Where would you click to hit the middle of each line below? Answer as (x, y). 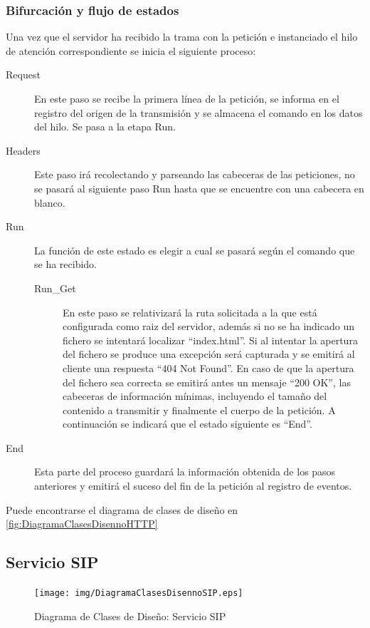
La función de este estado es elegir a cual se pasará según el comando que (195, 250)
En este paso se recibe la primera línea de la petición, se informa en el (187, 98)
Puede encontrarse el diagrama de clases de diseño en (122, 509)
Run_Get (55, 288)
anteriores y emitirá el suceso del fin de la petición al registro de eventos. (193, 486)
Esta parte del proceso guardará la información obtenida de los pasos (185, 472)
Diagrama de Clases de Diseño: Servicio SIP (130, 616)
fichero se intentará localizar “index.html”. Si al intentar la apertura (210, 340)
